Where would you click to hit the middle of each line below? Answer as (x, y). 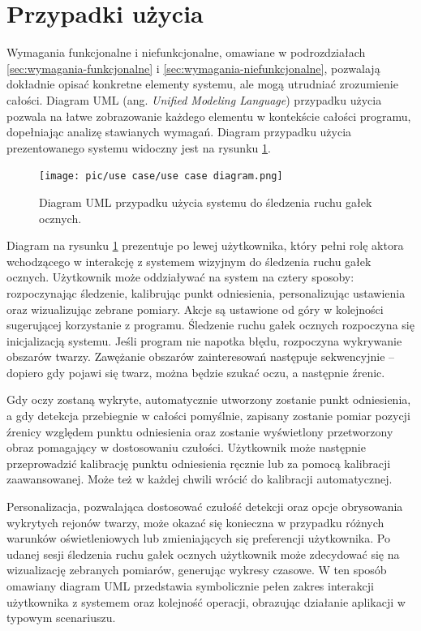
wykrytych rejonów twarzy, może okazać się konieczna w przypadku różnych (195, 522)
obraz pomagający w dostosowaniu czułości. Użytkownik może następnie (186, 447)
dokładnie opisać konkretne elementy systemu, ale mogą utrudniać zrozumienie (202, 84)
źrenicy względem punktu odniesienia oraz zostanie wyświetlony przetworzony (200, 431)
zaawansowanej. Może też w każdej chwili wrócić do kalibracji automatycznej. (200, 479)
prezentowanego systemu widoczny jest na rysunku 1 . (139, 147)
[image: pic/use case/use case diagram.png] (161, 176)
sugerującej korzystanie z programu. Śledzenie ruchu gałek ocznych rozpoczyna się (210, 325)
